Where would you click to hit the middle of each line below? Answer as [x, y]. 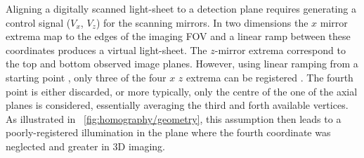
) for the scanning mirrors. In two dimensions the [202, 22]
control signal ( [38, 22]
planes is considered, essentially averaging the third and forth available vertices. [177, 105]
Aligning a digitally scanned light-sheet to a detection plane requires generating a [181, 8]
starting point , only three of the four [86, 77]
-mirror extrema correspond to [280, 50]
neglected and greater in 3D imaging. [86, 146]
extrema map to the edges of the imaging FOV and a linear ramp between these [178, 36]
